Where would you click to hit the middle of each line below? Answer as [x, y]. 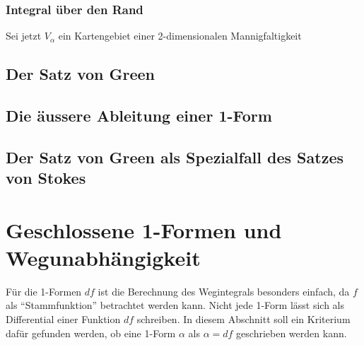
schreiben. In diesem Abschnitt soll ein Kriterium [243, 319]
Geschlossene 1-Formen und [144, 229]
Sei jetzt [24, 36]
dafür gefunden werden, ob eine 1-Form [91, 333]
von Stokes [46, 178]
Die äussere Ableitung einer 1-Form [139, 115]
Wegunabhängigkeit [103, 257]
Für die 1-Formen [44, 291]
